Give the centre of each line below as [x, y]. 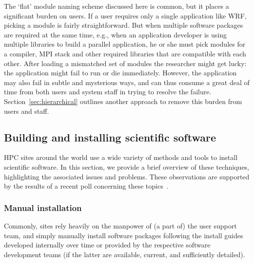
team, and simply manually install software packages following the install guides [124, 235]
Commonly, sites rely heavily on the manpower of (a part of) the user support [120, 225]
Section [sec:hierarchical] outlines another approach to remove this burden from [123, 101]
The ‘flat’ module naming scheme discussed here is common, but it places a [117, 6]
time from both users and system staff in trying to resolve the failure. [108, 92]
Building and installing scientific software [110, 137]
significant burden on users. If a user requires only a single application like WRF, [125, 15]
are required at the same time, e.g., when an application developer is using [115, 34]
